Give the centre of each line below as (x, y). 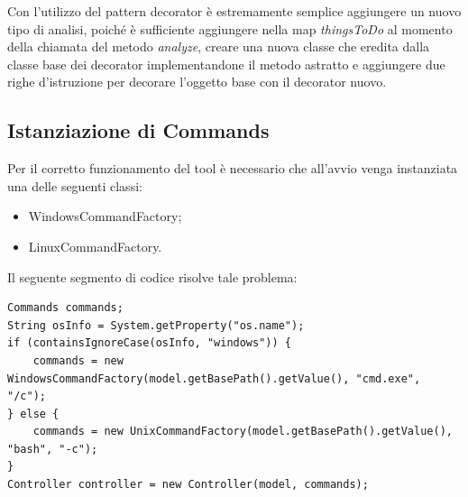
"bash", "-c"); (53, 449)
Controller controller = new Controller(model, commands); (188, 485)
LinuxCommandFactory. (95, 246)
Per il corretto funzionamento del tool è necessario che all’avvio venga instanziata (233, 168)
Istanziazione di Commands (138, 130)
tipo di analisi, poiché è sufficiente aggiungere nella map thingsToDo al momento (230, 28)
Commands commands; (65, 308)
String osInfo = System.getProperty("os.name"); (156, 325)
